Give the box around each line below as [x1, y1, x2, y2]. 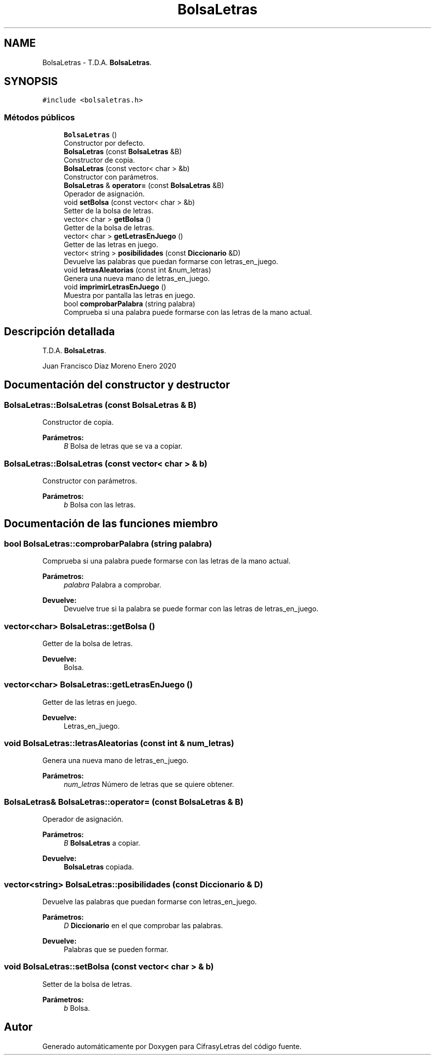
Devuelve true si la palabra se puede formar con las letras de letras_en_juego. [64, 604, 319, 613]
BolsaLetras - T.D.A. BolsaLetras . [42, 58, 152, 67]
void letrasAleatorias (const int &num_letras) [64, 266, 212, 275]
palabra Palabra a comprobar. [64, 580, 161, 589]
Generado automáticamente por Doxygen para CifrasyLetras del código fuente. [42, 1042, 302, 1051]
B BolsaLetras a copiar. [64, 839, 141, 848]
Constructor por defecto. [64, 139, 145, 148]
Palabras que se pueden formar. [64, 945, 169, 954]
